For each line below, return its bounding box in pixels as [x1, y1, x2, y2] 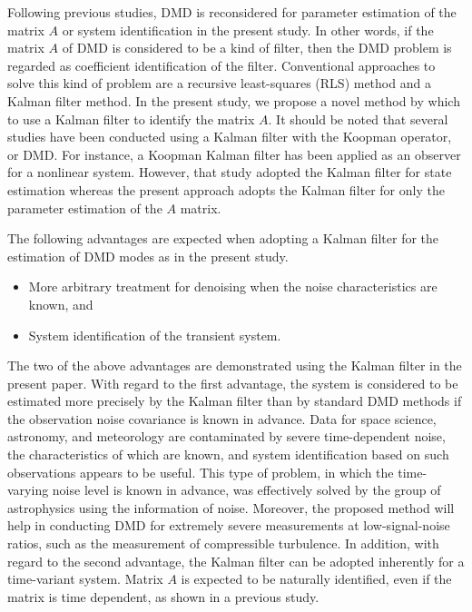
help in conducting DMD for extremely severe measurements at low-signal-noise [7, 516, 450, 535]
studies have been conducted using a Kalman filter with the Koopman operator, [7, 127, 452, 146]
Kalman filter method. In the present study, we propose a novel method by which [7, 91, 460, 110]
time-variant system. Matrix [7, 569, 163, 588]
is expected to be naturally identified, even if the [181, 569, 452, 588]
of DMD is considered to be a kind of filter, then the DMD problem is [62, 38, 452, 57]
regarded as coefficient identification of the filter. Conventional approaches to [7, 55, 436, 74]
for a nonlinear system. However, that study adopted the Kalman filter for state [7, 163, 452, 182]
